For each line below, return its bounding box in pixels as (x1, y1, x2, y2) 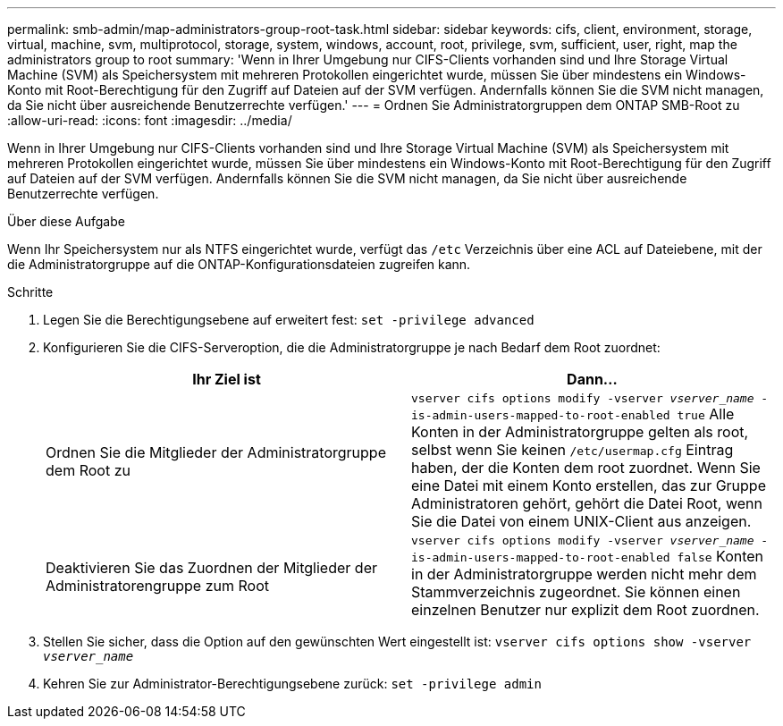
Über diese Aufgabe (7, 214, 125, 229)
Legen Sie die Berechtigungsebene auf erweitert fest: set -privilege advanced (43, 312, 535, 327)
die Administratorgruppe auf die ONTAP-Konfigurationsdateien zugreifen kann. (7, 257, 471, 272)
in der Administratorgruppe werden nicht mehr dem (411, 565, 757, 583)
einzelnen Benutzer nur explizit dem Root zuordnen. (411, 601, 760, 619)
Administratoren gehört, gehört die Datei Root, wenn (411, 494, 762, 512)
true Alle (677, 405, 735, 423)
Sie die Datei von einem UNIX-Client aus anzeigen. (411, 512, 752, 530)
